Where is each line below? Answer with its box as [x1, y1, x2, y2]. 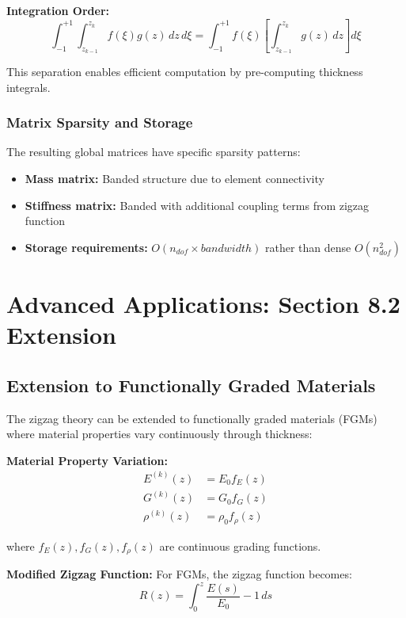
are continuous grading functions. [159, 537, 321, 554]
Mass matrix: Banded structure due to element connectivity [25, 170, 324, 186]
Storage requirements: [25, 238, 148, 255]
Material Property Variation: [6, 452, 169, 468]
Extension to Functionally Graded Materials [6, 372, 376, 397]
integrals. [6, 78, 51, 95]
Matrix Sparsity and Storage [6, 113, 193, 132]
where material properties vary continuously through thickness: [6, 425, 313, 442]
